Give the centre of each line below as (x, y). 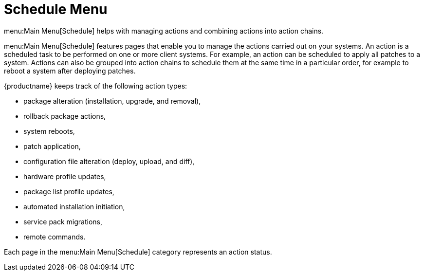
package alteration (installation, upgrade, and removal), (112, 101)
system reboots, (49, 131)
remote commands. (55, 237)
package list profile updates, (69, 191)
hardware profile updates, (65, 176)
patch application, (52, 146)
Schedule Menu (56, 9)
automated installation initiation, (74, 206)
